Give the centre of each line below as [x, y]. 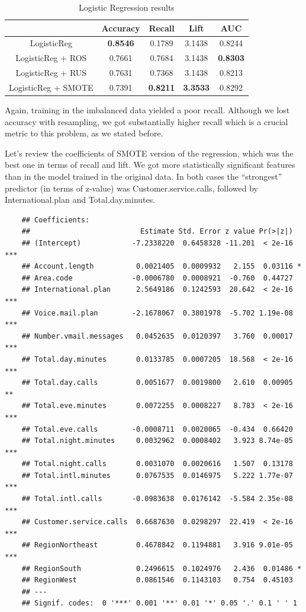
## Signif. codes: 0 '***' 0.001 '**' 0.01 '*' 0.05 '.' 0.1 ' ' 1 [159, 603]
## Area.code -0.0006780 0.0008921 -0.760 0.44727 [157, 278]
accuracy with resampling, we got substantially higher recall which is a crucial [146, 121]
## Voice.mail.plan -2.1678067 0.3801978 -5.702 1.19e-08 [157, 313]
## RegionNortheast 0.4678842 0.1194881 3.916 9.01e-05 [157, 545]
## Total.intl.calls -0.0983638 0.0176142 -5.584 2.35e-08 [157, 499]
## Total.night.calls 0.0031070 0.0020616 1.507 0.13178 [157, 464]
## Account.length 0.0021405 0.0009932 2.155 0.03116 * [162, 267]
